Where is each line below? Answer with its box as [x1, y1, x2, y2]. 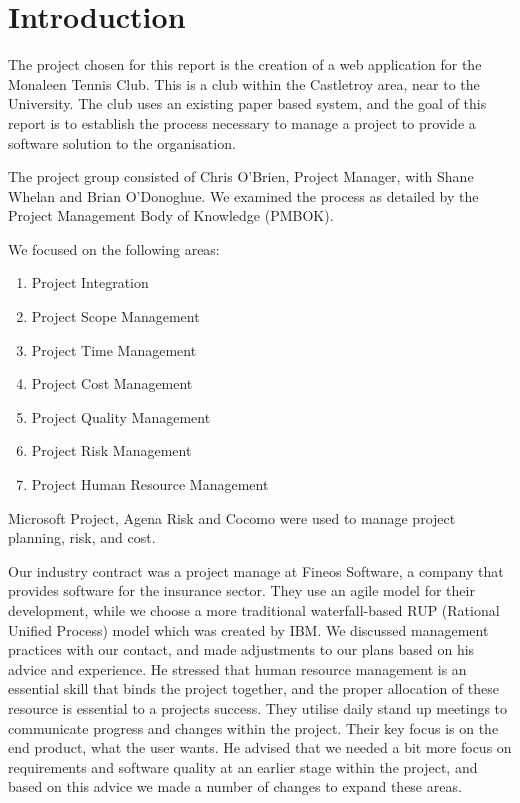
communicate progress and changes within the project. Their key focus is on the [8, 717, 499, 738]
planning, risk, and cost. [8, 527, 156, 548]
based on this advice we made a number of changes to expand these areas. [8, 776, 462, 797]
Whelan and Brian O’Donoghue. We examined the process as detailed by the [8, 185, 479, 206]
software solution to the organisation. [8, 132, 236, 153]
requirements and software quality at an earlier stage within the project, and [8, 756, 478, 777]
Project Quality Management [31, 406, 211, 427]
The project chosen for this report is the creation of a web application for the [8, 54, 482, 75]
